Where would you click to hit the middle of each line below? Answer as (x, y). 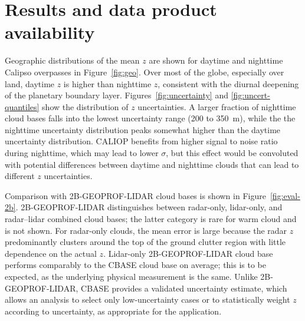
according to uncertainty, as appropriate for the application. (113, 311)
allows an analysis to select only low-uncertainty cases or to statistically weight (147, 300)
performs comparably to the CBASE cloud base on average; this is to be (136, 265)
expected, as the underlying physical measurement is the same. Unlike (131, 276)
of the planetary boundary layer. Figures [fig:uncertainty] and (117, 95)
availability (50, 32)
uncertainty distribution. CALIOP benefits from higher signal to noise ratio (141, 141)
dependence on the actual (51, 253)
